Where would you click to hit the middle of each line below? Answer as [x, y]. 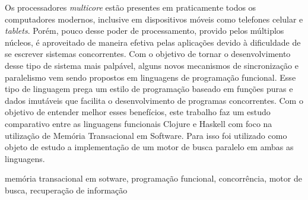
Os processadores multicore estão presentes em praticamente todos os [131, 7]
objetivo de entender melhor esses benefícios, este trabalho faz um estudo [138, 112]
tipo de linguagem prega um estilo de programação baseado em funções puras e [149, 89]
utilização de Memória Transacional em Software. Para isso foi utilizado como [146, 135]
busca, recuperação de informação [66, 190]
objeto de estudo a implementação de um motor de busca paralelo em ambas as [149, 147]
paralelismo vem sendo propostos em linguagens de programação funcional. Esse [150, 77]
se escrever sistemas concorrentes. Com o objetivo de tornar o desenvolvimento [148, 54]
